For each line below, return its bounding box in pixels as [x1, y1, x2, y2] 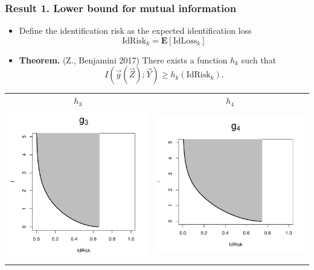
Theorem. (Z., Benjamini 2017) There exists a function [19, 53, 228, 66]
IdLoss [173, 36, 197, 45]
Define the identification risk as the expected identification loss [19, 24, 252, 37]
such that [241, 53, 277, 66]
